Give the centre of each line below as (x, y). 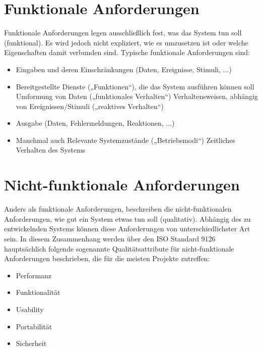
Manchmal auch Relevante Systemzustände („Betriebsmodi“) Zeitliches (125, 140)
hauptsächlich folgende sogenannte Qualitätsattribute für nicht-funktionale (119, 248)
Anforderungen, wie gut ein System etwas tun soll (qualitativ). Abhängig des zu (127, 218)
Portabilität (34, 326)
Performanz (34, 275)
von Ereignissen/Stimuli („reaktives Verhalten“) (90, 106)
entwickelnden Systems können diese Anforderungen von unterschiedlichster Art (127, 229)
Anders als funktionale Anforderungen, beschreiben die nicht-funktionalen (118, 209)
